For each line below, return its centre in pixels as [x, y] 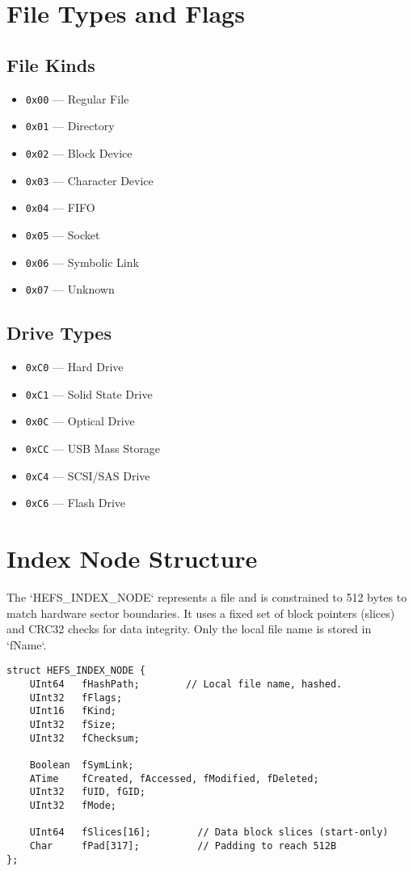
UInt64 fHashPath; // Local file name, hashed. [186, 685]
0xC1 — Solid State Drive [89, 393]
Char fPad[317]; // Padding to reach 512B [183, 846]
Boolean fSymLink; [82, 765]
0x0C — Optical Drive [80, 421]
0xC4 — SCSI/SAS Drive [88, 475]
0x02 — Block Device [79, 152]
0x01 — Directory [70, 126]
